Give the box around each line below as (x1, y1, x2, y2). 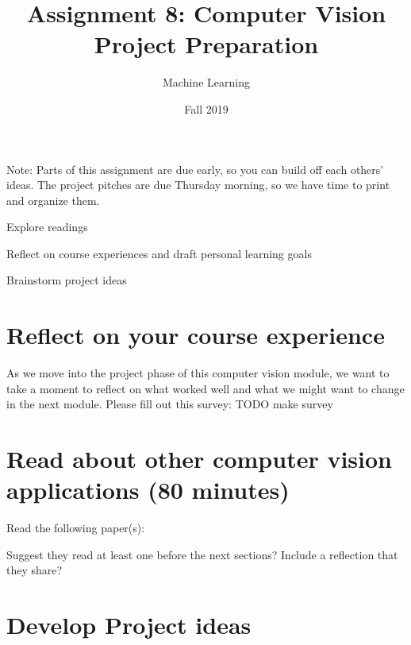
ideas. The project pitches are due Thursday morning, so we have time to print (6, 176, 390, 193)
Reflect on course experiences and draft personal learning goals (6, 245, 312, 261)
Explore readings (6, 218, 88, 235)
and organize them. (6, 191, 100, 208)
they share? (6, 562, 63, 578)
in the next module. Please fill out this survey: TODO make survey (6, 396, 333, 412)
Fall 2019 (184, 100, 229, 117)
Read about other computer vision (6, 442, 392, 475)
